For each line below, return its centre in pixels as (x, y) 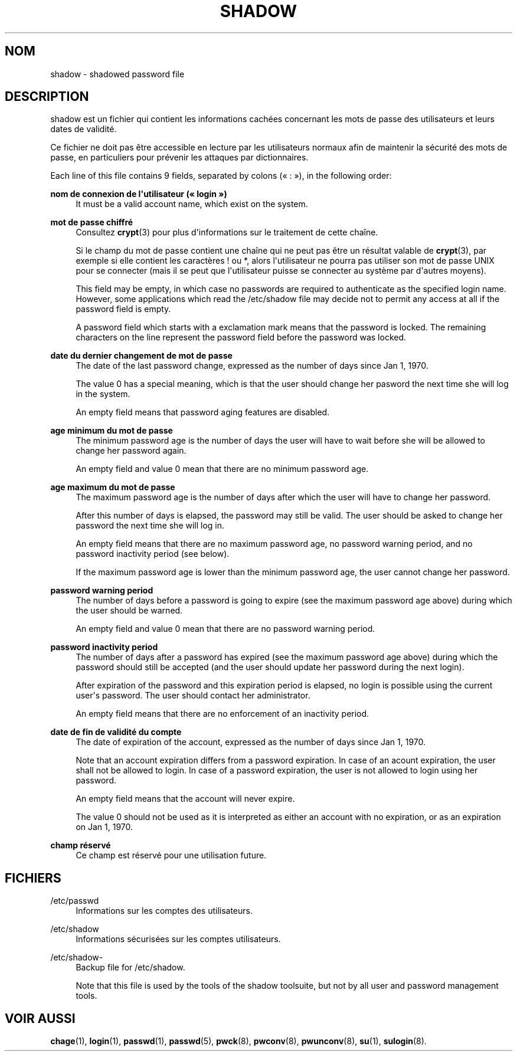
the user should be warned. (129, 611)
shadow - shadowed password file (117, 74)
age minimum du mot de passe (112, 431)
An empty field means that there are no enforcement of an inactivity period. (222, 714)
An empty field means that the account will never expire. (185, 799)
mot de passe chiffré (92, 222)
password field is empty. (123, 309)
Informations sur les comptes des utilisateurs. (164, 911)
